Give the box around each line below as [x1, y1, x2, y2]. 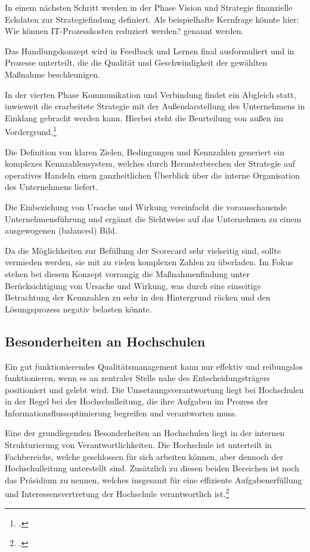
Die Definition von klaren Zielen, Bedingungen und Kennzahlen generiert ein [5, 145, 284, 158]
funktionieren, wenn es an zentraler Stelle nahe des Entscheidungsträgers [5, 372, 270, 384]
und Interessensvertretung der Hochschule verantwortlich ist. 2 [5, 486, 230, 500]
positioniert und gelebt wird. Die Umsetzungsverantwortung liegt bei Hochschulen [5, 383, 304, 395]
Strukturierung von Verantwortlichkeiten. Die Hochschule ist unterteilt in [5, 438, 272, 451]
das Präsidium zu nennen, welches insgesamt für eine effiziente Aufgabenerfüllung [5, 473, 302, 486]
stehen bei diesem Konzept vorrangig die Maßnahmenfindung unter [5, 267, 250, 280]
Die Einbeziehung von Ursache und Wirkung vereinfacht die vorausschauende [5, 200, 287, 213]
